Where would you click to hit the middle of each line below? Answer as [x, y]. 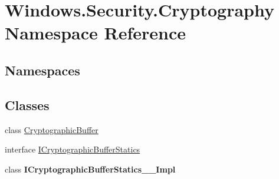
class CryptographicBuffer [52, 129]
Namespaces [42, 70]
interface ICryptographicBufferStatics [73, 149]
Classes [27, 105]
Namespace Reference [95, 33]
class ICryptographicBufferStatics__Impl [90, 169]
